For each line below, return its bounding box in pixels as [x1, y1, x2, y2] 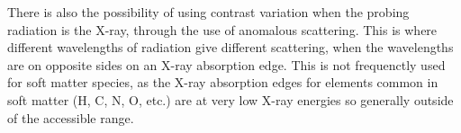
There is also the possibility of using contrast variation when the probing [7, 3, 410, 21]
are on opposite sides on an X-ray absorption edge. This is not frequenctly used [7, 55, 446, 74]
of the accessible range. [7, 108, 134, 127]
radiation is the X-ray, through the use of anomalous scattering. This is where [7, 20, 438, 39]
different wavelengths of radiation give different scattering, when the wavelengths [7, 38, 454, 57]
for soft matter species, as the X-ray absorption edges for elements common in [7, 73, 438, 92]
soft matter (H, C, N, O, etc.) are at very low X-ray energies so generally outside [7, 90, 454, 109]
